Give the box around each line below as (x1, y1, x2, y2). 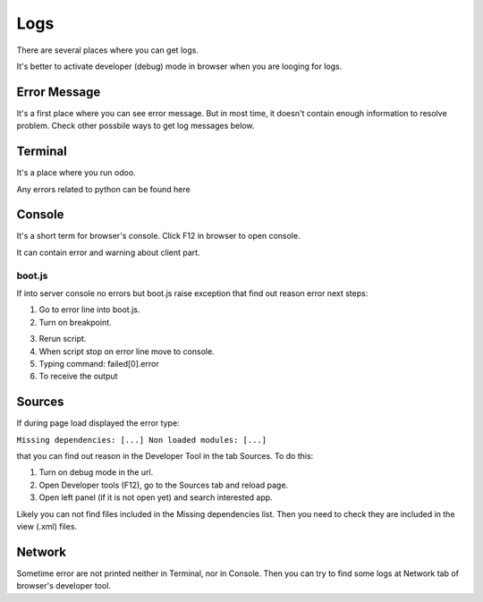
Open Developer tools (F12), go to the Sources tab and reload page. (38, 479, 289, 490)
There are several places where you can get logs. (16, 45, 199, 55)
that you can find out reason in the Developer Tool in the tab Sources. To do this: (16, 451, 314, 461)
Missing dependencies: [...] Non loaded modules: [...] (16, 435, 267, 445)
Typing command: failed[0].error (38, 358, 160, 369)
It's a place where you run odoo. (16, 167, 136, 178)
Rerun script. (38, 334, 87, 344)
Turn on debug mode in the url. (38, 467, 154, 478)
